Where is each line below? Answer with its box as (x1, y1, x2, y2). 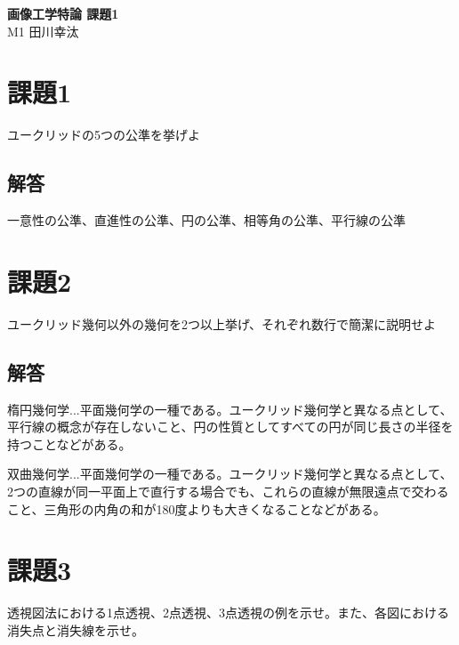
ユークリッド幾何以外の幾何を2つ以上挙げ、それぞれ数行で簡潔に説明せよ (7, 314, 437, 333)
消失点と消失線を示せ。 (7, 620, 144, 639)
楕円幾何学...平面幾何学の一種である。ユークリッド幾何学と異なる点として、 (7, 399, 453, 418)
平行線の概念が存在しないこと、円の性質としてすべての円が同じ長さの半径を (7, 417, 454, 436)
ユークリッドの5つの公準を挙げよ (7, 125, 200, 144)
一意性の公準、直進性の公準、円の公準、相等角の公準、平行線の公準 (7, 211, 406, 230)
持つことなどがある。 (7, 434, 132, 453)
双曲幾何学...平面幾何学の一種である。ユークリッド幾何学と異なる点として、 (7, 464, 453, 483)
